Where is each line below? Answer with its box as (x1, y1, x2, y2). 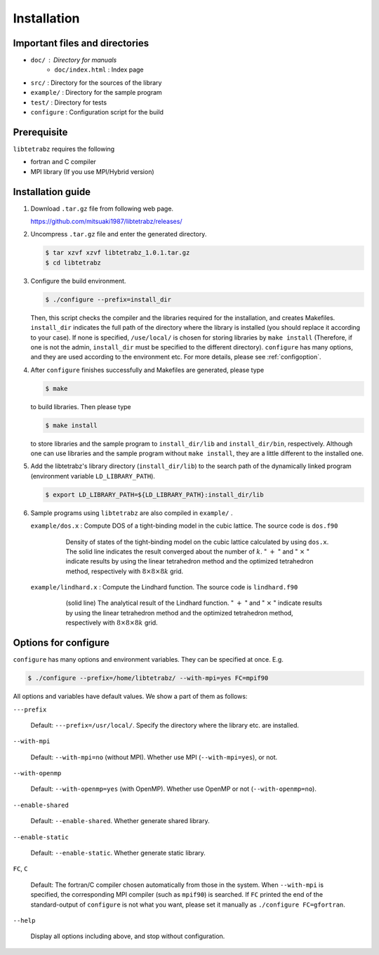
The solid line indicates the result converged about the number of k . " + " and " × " (65, 547, 310, 556)
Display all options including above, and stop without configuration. (30, 932, 225, 940)
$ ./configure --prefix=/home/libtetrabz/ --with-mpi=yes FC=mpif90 (27, 674, 269, 682)
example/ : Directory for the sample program (30, 88, 163, 97)
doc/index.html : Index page (54, 65, 144, 74)
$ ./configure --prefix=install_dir (45, 295, 172, 303)
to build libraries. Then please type (30, 402, 131, 410)
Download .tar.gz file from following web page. (30, 204, 174, 213)
